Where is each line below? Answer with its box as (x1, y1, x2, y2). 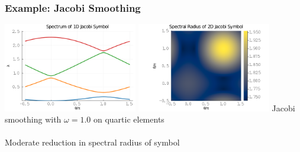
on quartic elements (93, 113, 164, 125)
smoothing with (5, 113, 62, 125)
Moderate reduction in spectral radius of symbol (5, 136, 180, 148)
